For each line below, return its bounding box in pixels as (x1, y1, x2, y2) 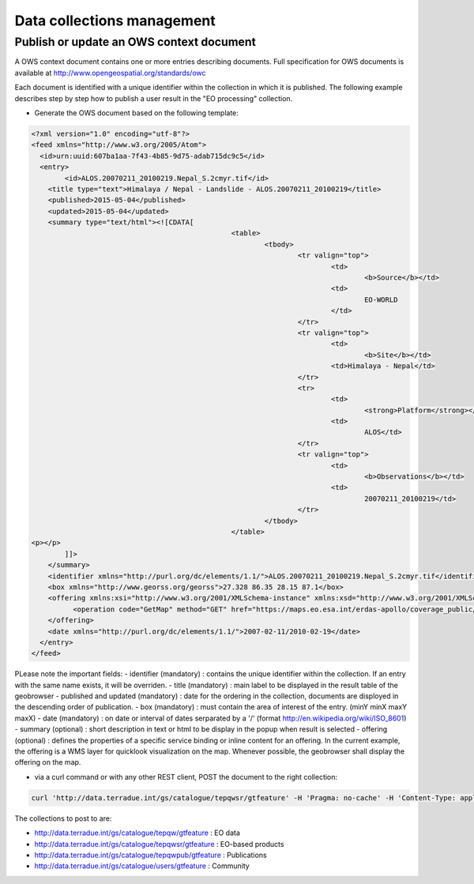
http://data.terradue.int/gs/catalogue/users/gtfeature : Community (34, 861, 250, 871)
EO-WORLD (363, 295, 398, 304)
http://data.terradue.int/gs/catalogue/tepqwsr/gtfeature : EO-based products (34, 839, 284, 848)
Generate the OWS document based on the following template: (34, 107, 239, 118)
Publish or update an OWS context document (14, 35, 256, 49)
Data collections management (14, 12, 216, 29)
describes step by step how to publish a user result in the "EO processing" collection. (14, 93, 293, 103)
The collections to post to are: (14, 814, 112, 823)
